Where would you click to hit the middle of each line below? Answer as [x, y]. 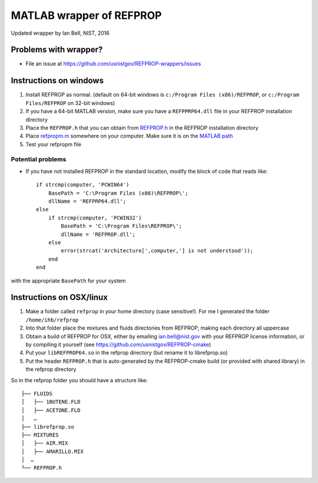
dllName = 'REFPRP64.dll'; [87, 201]
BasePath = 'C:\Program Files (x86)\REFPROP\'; [118, 193]
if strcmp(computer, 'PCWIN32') [95, 218]
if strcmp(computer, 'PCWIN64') [83, 185]
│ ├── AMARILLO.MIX [52, 451]
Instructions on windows [57, 80]
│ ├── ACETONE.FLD [51, 410]
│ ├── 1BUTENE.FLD [51, 402]
